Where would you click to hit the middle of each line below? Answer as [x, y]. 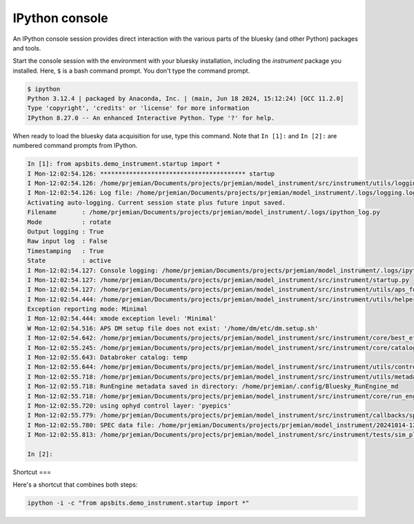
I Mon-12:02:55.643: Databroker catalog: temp [107, 357]
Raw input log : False [68, 241]
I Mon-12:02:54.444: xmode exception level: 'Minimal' [122, 319]
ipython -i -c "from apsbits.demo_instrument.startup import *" [138, 503]
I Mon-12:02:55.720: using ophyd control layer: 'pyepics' [129, 405]
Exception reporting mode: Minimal [87, 309]
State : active [69, 261]
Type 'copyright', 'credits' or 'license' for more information [138, 108]
